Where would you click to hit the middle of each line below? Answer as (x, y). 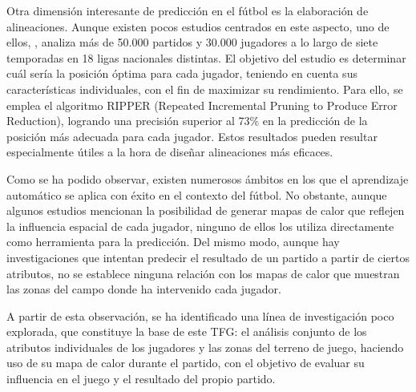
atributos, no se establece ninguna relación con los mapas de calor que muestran (203, 273)
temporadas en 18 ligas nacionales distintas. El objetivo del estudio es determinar (206, 57)
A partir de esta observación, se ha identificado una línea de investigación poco (200, 315)
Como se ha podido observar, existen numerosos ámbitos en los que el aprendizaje (208, 178)
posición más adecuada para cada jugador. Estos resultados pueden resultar (192, 136)
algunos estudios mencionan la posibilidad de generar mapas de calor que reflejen (206, 210)
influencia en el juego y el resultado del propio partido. (141, 379)
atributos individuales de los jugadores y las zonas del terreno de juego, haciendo (205, 347)
